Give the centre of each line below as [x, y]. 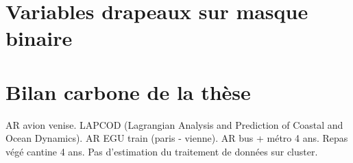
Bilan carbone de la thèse [128, 91]
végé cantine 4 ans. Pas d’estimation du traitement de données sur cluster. [162, 151]
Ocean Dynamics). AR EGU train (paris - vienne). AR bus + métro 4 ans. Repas [177, 138]
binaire [39, 38]
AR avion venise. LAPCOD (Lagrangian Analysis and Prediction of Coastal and [174, 124]
